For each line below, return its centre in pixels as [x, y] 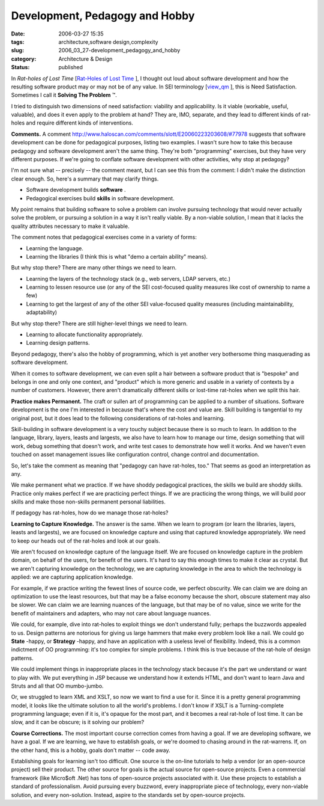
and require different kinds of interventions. [79, 123]
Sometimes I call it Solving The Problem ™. [64, 95]
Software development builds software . [76, 190]
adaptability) [41, 312]
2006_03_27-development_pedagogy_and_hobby [119, 51]
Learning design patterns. [58, 343]
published [71, 67]
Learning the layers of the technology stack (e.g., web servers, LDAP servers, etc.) [128, 278]
